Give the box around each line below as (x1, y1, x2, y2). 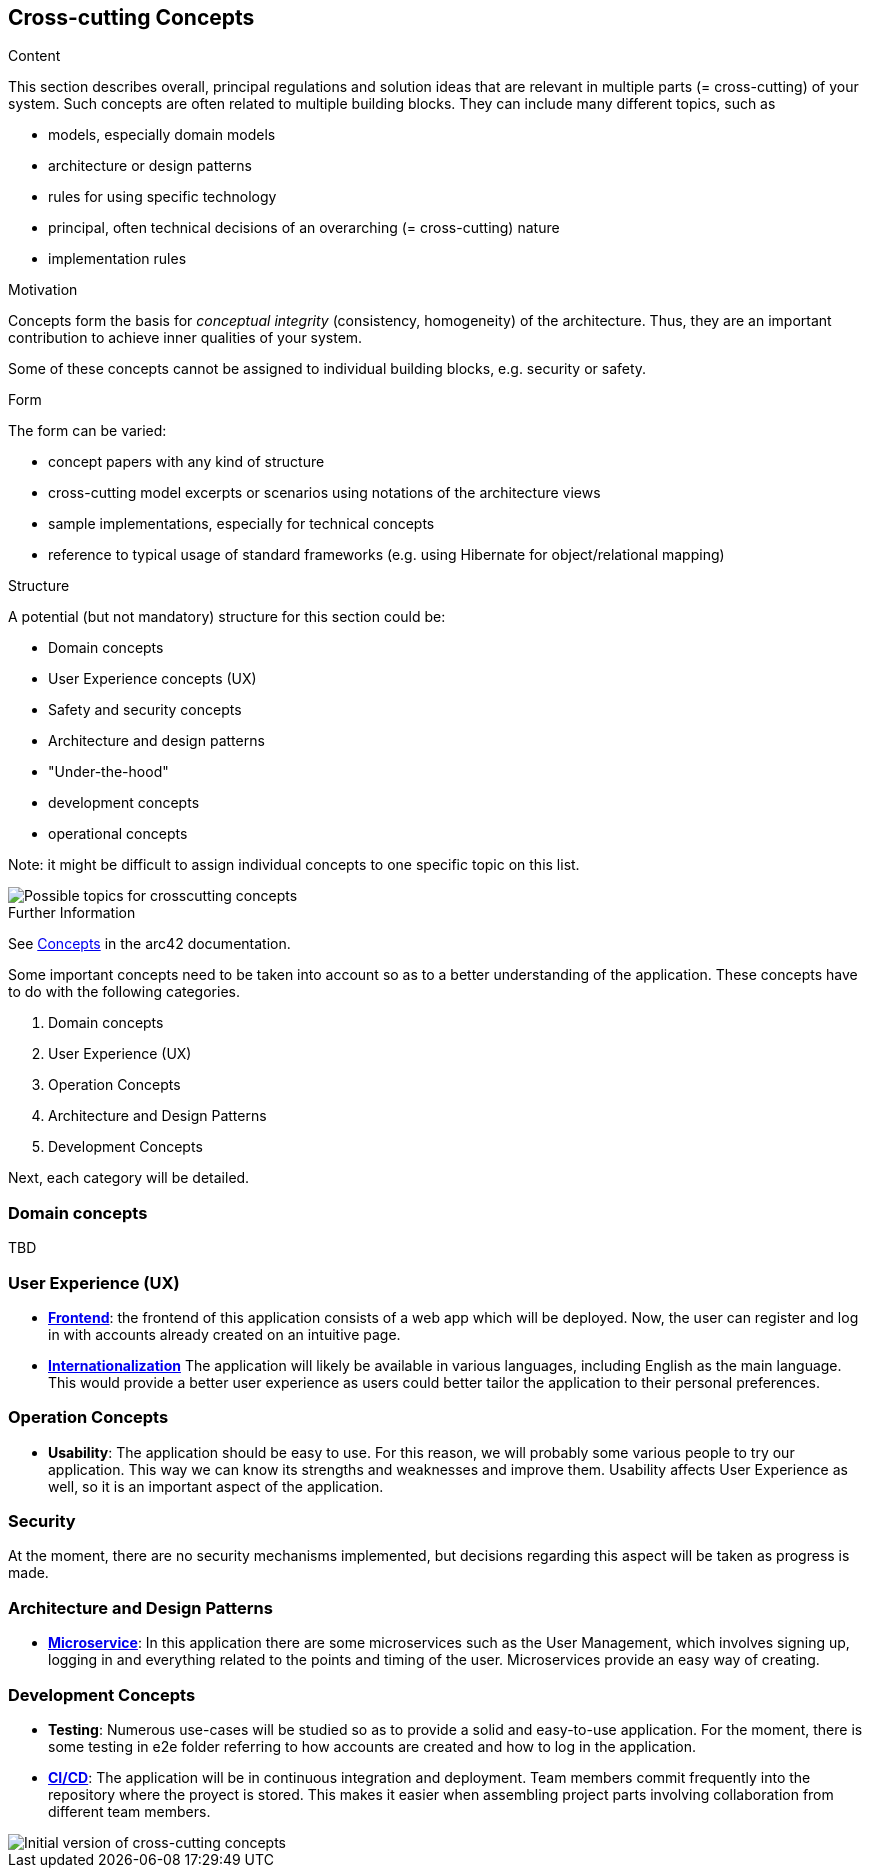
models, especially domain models (48, 126, 276, 144)
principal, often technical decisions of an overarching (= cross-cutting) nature (48, 219, 560, 237)
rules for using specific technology (48, 188, 277, 206)
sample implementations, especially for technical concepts (48, 515, 435, 533)
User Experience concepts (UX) (48, 670, 257, 688)
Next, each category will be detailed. (8, 1169, 250, 1187)
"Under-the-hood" (48, 763, 169, 781)
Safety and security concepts (48, 701, 242, 719)
